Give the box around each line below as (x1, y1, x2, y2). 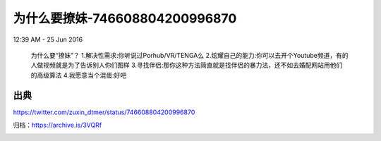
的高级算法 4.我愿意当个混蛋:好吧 (30, 70, 127, 79)
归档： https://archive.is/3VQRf (13, 121, 102, 130)
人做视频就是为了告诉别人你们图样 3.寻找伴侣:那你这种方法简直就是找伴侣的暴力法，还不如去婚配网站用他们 (30, 61, 343, 70)
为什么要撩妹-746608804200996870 (13, 11, 237, 26)
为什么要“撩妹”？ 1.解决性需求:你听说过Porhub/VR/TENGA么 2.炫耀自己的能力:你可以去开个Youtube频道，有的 (30, 51, 349, 59)
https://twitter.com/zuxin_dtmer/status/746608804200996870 (13, 108, 195, 116)
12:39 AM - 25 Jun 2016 (13, 35, 83, 44)
